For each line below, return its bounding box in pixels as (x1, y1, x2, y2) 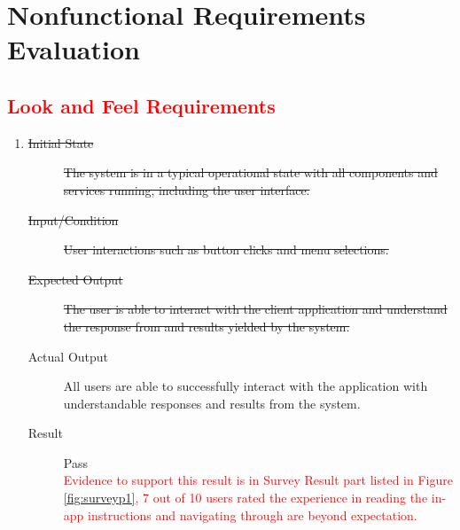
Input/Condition (27, 210, 119, 229)
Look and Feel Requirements (7, 91, 276, 119)
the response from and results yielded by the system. (63, 316, 350, 335)
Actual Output (27, 347, 109, 365)
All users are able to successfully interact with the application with (63, 377, 428, 395)
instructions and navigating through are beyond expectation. (88, 505, 417, 524)
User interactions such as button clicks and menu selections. (63, 240, 389, 259)
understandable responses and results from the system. (63, 394, 361, 412)
